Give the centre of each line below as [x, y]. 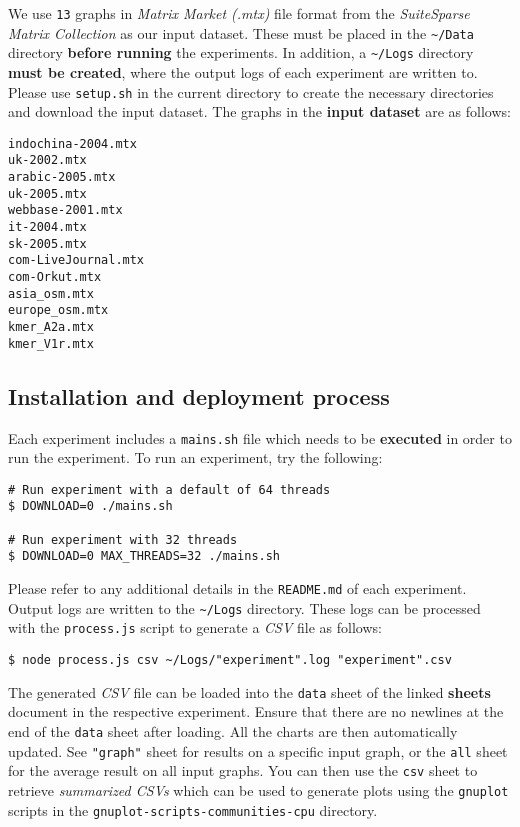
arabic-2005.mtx [62, 177]
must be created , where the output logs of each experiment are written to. [243, 71]
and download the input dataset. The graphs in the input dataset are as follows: [259, 111]
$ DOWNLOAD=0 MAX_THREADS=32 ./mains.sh [144, 556]
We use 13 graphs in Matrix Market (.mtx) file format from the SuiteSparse [239, 13]
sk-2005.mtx [47, 243]
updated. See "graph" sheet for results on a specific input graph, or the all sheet [258, 750]
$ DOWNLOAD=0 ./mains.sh [90, 506]
